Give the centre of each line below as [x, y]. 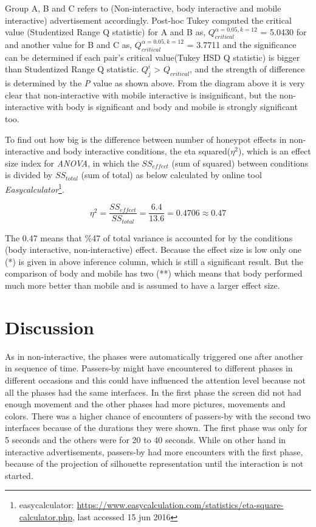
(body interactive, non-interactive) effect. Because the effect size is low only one [153, 250]
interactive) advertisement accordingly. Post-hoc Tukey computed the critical [148, 20]
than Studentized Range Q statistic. [72, 69]
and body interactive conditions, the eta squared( [139, 151]
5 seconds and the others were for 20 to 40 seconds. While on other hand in [146, 439]
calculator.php [46, 516]
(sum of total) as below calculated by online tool [171, 175]
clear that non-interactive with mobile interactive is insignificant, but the [141, 95]
